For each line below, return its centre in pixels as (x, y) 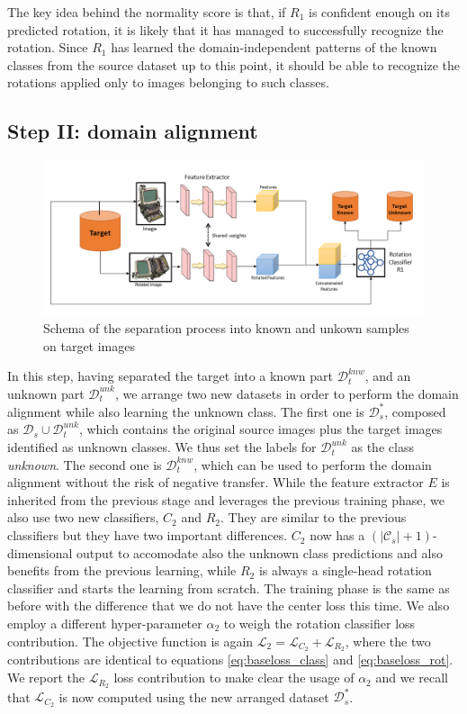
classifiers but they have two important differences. (148, 535)
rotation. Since (48, 47)
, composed (415, 411)
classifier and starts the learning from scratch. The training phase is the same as (229, 587)
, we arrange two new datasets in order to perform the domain (287, 393)
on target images (89, 345)
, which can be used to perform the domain (313, 464)
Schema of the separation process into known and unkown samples (226, 328)
